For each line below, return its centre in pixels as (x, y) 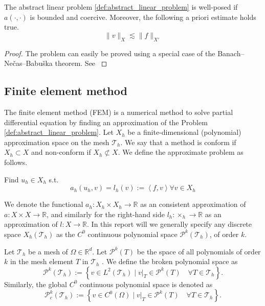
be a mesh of (48, 251)
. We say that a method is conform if (178, 142)
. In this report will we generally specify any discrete (170, 224)
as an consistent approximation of (193, 204)
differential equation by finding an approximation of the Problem (106, 122)
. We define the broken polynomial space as (170, 261)
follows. (16, 162)
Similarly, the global (36, 284)
